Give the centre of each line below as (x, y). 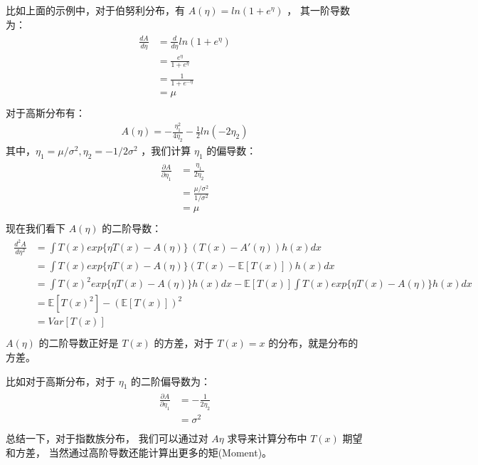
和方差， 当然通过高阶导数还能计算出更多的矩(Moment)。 (139, 452)
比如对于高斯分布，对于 (60, 381)
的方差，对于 (184, 343)
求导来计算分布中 (267, 438)
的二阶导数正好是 (79, 343)
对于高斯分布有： (46, 112)
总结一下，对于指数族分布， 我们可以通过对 (107, 438)
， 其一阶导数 (318, 10)
